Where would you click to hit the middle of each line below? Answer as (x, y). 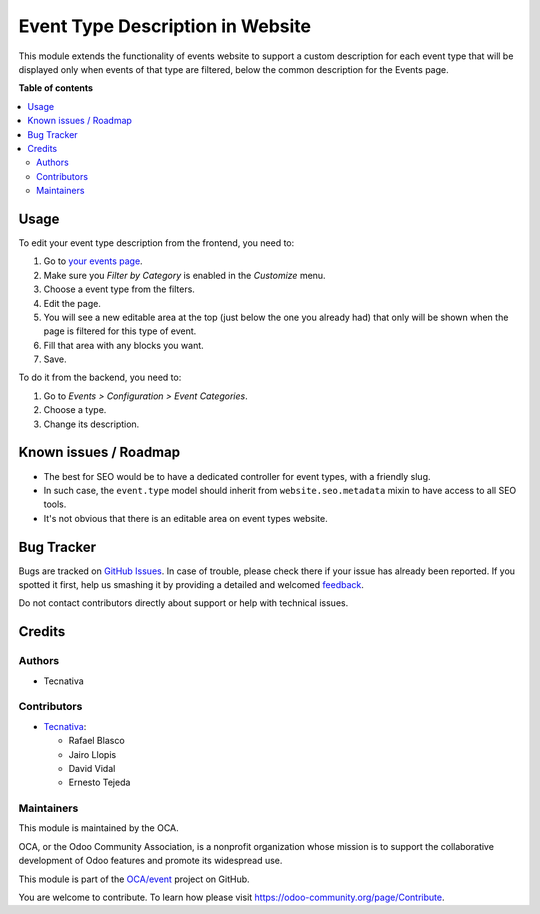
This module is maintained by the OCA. (98, 828)
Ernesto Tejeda (99, 782)
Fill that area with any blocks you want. (123, 345)
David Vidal (92, 768)
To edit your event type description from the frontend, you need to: (156, 242)
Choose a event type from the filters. (119, 289)
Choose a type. (75, 410)
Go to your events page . (93, 261)
